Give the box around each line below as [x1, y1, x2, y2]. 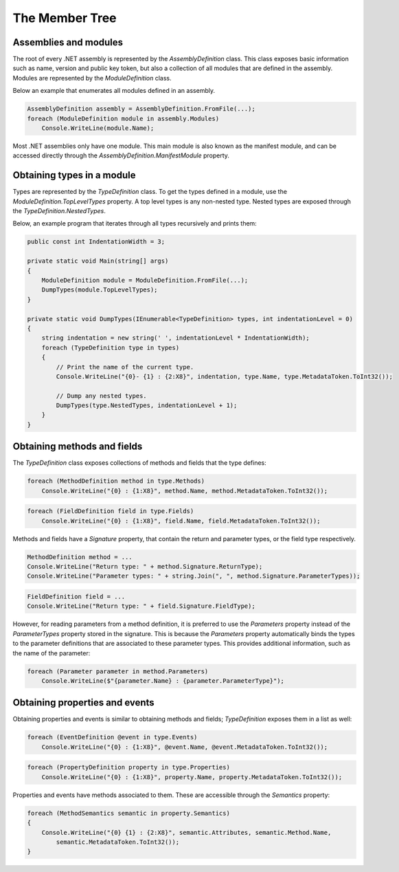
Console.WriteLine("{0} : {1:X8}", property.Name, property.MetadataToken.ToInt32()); [41, 773, 343, 781]
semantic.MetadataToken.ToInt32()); [56, 838, 180, 846]
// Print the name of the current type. [56, 363, 194, 371]
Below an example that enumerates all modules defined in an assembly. [12, 87, 216, 95]
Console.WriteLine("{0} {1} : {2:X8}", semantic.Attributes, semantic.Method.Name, [41, 829, 332, 836]
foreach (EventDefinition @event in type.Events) [27, 733, 198, 741]
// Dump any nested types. [56, 392, 147, 400]
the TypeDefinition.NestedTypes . [12, 207, 106, 215]
